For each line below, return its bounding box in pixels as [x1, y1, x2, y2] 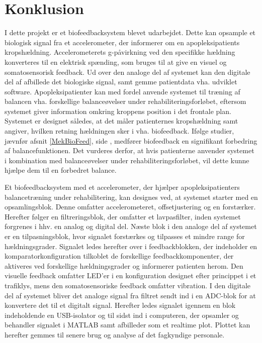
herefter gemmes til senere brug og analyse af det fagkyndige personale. [5, 329, 225, 339]
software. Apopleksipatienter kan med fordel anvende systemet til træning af [5, 86, 240, 96]
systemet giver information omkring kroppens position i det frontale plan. [5, 105, 231, 116]
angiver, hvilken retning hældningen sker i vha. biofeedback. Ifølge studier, [5, 126, 234, 136]
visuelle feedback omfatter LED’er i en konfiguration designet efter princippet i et [5, 270, 256, 281]
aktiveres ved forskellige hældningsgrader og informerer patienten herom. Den [5, 260, 243, 271]
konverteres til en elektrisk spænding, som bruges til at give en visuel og [5, 56, 227, 67]
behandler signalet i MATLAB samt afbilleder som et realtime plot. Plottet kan [5, 319, 250, 330]
